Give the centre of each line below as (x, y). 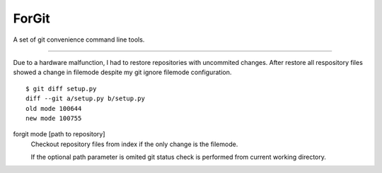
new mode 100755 (54, 118)
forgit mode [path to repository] (59, 134)
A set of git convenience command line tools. (79, 40)
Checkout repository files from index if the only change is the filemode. (134, 144)
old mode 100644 (54, 108)
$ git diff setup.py (61, 89)
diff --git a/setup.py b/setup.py (85, 99)
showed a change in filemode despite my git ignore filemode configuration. (122, 72)
